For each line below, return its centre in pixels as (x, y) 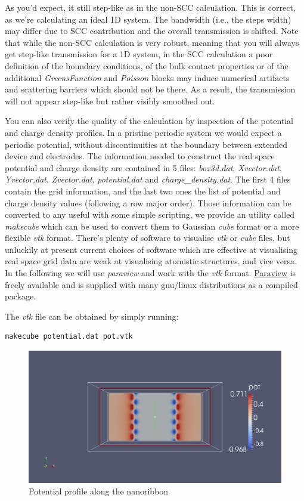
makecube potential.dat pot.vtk (69, 337)
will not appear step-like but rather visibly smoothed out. (110, 100)
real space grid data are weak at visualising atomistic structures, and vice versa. (151, 261)
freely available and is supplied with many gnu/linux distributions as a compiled (151, 284)
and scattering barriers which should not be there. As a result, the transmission (150, 89)
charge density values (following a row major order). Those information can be (148, 202)
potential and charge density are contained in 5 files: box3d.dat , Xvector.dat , (143, 167)
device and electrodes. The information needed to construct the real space (140, 156)
